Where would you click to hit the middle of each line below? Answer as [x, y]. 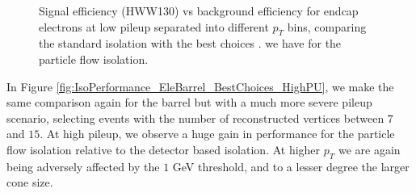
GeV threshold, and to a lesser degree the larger [291, 166]
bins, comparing [327, 26]
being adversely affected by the [83, 166]
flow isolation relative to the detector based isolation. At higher [164, 149]
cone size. [30, 182]
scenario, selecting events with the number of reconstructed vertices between [195, 117]
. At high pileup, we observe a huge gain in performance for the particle [217, 134]
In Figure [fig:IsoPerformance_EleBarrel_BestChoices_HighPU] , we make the [200, 86]
